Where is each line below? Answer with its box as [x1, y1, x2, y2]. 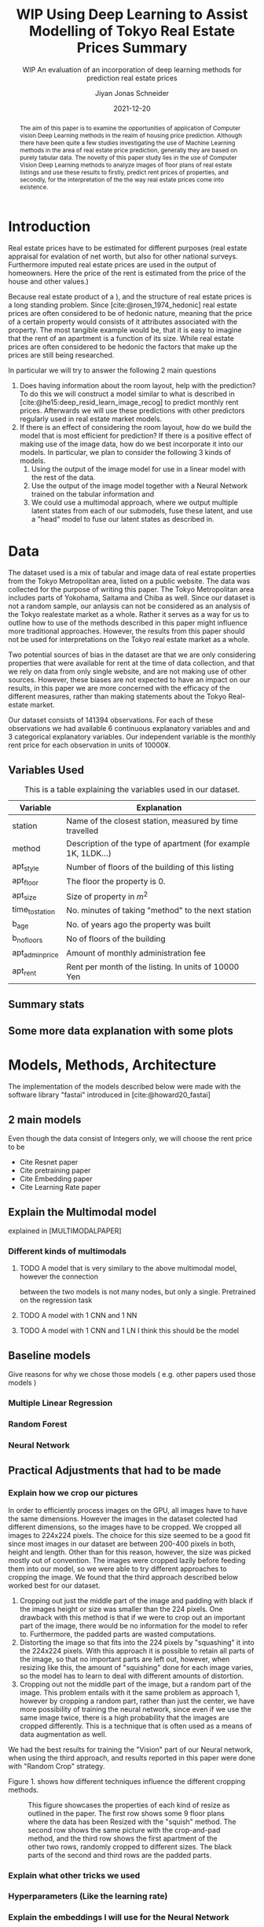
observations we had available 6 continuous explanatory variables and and [8, 724, 251, 733]
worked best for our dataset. [8, 1580, 101, 1590]
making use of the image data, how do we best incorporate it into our [19, 439, 244, 449]
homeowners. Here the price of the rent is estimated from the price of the [8, 269, 246, 278]
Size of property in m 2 [66, 890, 148, 901]
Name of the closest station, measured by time [66, 816, 238, 827]
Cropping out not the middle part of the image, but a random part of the [19, 1679, 251, 1689]
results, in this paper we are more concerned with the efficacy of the [8, 684, 230, 693]
